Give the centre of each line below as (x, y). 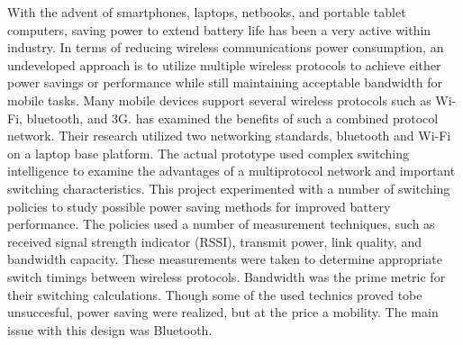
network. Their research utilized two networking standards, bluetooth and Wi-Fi (229, 136)
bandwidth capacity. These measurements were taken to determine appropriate (225, 259)
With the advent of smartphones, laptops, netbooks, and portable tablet (207, 12)
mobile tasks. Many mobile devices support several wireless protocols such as (219, 100)
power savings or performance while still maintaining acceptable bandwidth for (225, 82)
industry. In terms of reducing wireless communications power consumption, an (226, 47)
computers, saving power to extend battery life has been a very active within (219, 29)
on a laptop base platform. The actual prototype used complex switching (208, 153)
